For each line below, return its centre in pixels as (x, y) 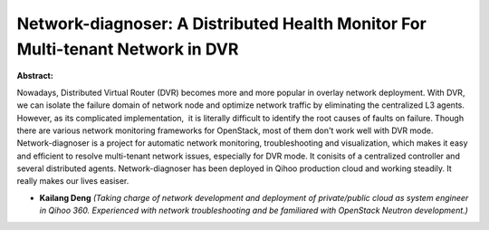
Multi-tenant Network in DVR (128, 49)
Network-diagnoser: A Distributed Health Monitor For (222, 24)
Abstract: (35, 76)
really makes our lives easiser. (73, 181)
